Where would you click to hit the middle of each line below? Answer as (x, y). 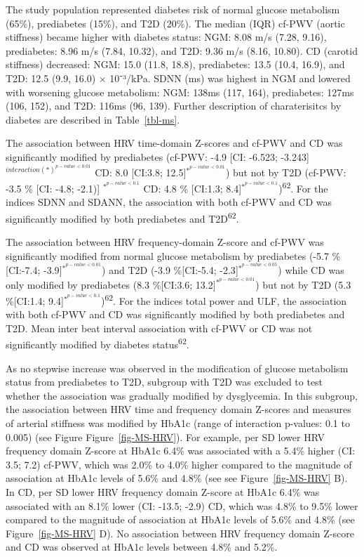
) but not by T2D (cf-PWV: (286, 172)
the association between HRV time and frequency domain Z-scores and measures (178, 409)
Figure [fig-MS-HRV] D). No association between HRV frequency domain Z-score (180, 533)
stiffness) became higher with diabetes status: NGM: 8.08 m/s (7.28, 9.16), (166, 37)
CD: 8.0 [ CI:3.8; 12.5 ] (141, 172)
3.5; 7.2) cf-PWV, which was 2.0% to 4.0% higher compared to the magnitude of (179, 464)
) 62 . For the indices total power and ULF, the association (224, 299)
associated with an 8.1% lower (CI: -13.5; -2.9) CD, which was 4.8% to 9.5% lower (182, 505)
